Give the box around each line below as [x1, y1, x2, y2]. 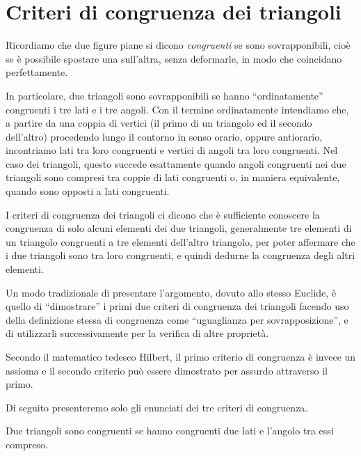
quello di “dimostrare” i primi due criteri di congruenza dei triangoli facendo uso [6, 299, 349, 313]
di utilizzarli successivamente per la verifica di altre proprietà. [6, 326, 269, 340]
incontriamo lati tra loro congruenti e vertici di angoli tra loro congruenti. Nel [6, 143, 338, 157]
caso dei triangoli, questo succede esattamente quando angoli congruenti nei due [6, 156, 346, 171]
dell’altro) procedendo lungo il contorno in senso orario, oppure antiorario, [6, 129, 323, 143]
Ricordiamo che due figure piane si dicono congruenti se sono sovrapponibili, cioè [6, 38, 351, 52]
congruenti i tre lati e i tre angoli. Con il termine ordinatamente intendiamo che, [6, 102, 349, 116]
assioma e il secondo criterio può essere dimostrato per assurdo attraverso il [6, 363, 328, 377]
